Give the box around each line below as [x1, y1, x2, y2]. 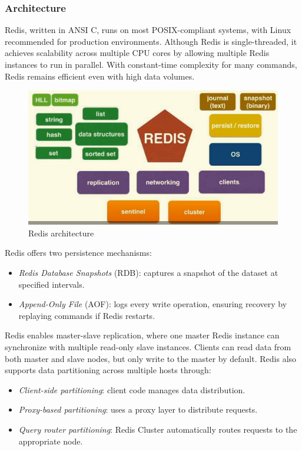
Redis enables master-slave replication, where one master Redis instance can [5, 329, 280, 341]
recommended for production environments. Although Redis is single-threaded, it [5, 35, 297, 47]
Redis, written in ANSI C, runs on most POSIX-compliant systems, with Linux [5, 24, 291, 36]
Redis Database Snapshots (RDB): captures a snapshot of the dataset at [18, 266, 278, 279]
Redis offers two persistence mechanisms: [5, 246, 152, 259]
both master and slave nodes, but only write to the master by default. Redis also [5, 352, 297, 364]
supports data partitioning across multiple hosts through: [5, 364, 211, 376]
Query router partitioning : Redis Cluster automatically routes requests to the [18, 423, 297, 435]
